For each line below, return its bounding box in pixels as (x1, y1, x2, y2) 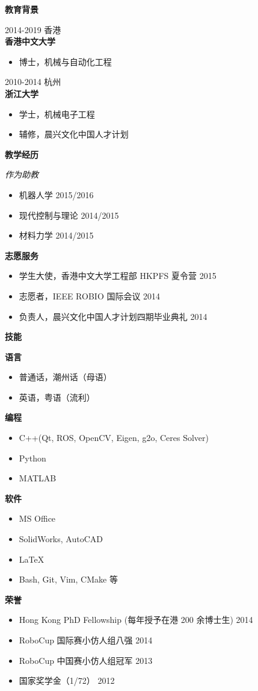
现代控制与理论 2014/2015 (19, 208, 119, 221)
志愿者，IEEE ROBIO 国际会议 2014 (19, 289, 161, 302)
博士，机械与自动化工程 (19, 55, 112, 67)
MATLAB (19, 472, 57, 484)
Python (19, 451, 46, 464)
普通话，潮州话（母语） (19, 371, 112, 383)
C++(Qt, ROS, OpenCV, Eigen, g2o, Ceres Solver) (19, 431, 209, 444)
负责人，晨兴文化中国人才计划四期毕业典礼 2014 (19, 310, 207, 322)
